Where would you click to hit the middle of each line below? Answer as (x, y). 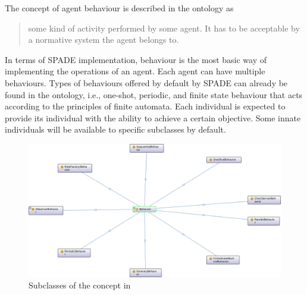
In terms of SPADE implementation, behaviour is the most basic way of (136, 59)
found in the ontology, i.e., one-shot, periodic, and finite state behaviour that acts (154, 94)
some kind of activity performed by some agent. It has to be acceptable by (164, 28)
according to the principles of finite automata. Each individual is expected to (145, 106)
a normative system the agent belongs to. (104, 40)
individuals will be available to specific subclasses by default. (115, 129)
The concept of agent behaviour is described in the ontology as (119, 8)
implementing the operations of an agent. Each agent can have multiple (135, 71)
